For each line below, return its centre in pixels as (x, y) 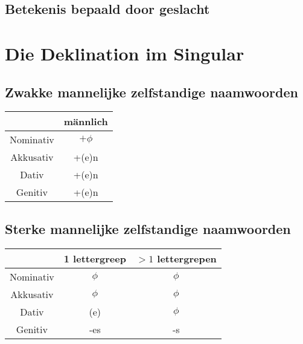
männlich (86, 122)
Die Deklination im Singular (125, 53)
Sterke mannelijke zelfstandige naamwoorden (148, 228)
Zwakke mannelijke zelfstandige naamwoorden (151, 92)
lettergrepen (187, 258)
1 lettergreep (95, 258)
